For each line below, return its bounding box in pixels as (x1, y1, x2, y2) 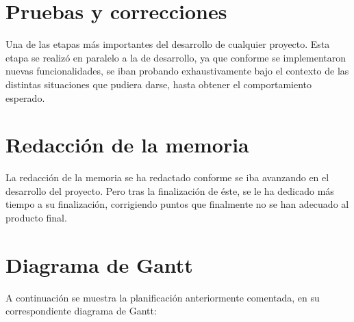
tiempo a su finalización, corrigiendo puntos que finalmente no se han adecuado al (5, 197, 349, 211)
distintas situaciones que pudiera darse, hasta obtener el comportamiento (5, 77, 312, 91)
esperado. (5, 90, 45, 105)
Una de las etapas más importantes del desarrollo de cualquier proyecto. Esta (5, 37, 330, 51)
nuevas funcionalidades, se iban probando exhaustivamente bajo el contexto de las (5, 64, 349, 78)
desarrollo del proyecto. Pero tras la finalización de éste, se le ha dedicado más (5, 183, 334, 198)
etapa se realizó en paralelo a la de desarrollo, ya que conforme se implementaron (5, 50, 346, 64)
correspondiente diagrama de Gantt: (5, 304, 157, 318)
